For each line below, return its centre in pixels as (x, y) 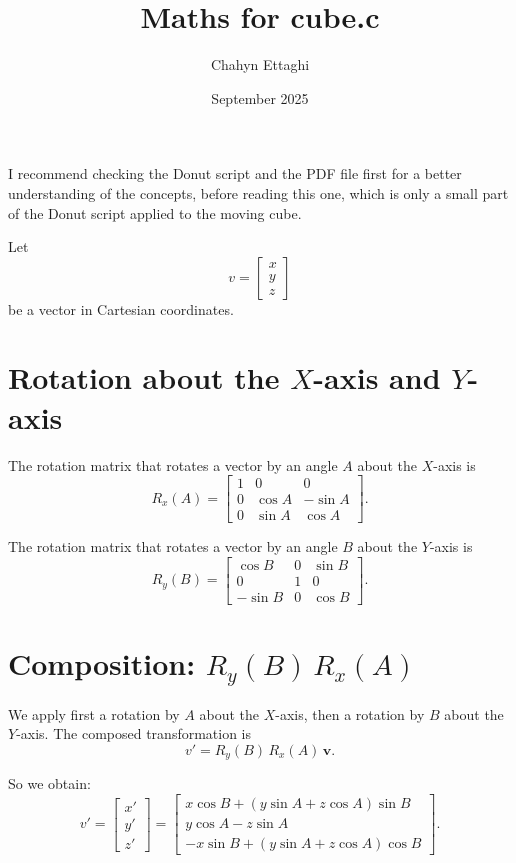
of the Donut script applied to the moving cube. (155, 212)
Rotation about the (144, 377)
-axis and (377, 377)
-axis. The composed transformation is (134, 733)
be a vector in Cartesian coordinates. (121, 308)
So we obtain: (49, 783)
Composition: (102, 663)
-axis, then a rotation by (350, 713)
